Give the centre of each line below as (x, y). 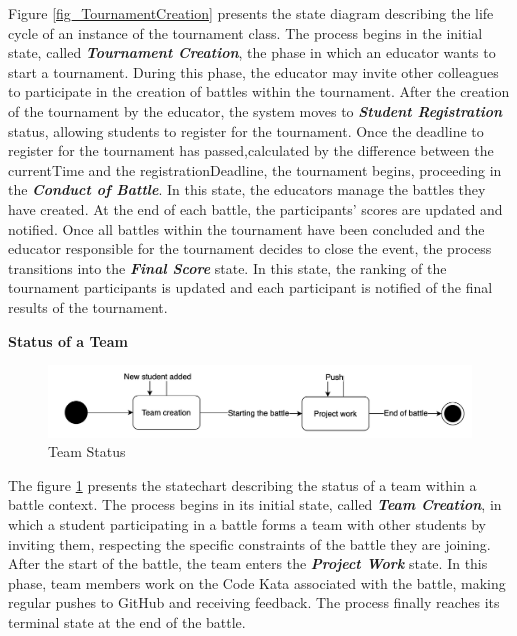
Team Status (87, 451)
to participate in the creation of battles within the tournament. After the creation (259, 91)
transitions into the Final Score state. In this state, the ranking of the (227, 267)
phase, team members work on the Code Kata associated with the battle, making (257, 582)
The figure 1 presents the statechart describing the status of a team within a (242, 484)
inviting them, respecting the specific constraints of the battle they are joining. (249, 543)
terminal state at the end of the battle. (127, 621)
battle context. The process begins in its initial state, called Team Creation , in (255, 504)
